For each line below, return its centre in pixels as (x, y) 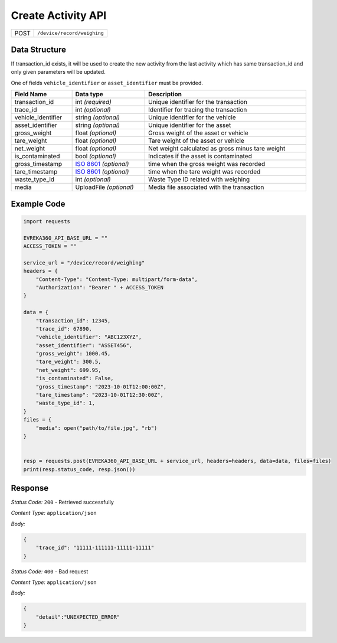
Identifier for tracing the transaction (198, 110)
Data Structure (39, 49)
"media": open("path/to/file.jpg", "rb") (96, 428)
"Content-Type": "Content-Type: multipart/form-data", (117, 279)
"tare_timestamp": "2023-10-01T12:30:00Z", (99, 395)
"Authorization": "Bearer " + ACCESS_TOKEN (99, 287)
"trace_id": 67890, (64, 329)
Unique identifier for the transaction (198, 102)
